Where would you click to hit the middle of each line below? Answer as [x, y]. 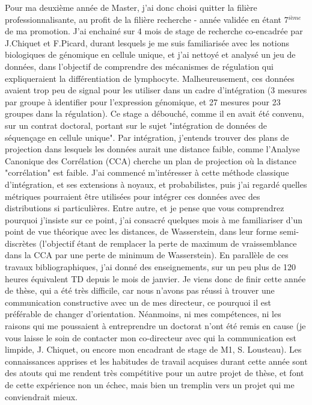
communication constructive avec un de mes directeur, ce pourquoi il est [138, 302]
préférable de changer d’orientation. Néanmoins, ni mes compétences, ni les [143, 314]
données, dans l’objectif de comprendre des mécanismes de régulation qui [139, 66]
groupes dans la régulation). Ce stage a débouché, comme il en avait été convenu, [154, 113]
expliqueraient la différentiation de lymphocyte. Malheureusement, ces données [150, 78]
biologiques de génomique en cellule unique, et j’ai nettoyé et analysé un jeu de [150, 54]
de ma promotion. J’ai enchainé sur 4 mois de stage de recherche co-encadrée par [154, 31]
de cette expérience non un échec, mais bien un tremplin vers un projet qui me [150, 385]
